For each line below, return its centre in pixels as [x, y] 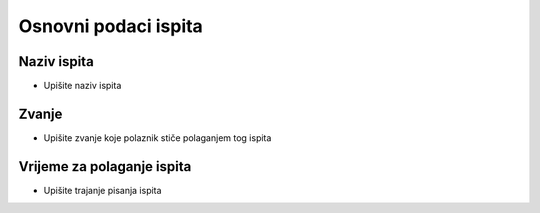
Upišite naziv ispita [82, 86]
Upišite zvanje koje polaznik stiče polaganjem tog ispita [157, 137]
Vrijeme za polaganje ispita [105, 166]
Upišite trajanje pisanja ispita [102, 190]
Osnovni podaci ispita [111, 26]
